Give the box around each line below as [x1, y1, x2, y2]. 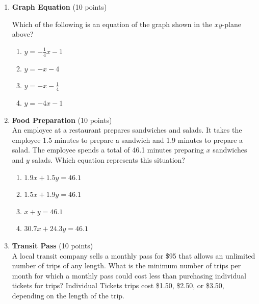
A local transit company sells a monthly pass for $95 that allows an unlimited [12, 250, 255, 261]
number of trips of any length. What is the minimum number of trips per [12, 260, 241, 271]
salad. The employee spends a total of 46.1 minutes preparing [12, 144, 204, 155]
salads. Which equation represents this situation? [32, 155, 185, 165]
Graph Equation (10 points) [12, 2, 107, 12]
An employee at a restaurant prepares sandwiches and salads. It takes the [12, 124, 242, 135]
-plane [222, 18, 241, 29]
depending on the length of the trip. [12, 290, 124, 300]
